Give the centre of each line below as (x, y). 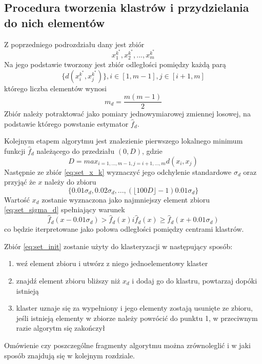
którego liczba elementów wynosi (55, 88)
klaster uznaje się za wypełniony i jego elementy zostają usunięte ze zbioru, (135, 308)
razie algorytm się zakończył (61, 328)
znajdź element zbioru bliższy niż (68, 280)
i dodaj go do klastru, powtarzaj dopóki (195, 280)
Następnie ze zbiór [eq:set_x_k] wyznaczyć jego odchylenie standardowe (118, 171)
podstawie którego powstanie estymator (66, 123)
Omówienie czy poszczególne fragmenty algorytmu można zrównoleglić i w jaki (127, 345)
